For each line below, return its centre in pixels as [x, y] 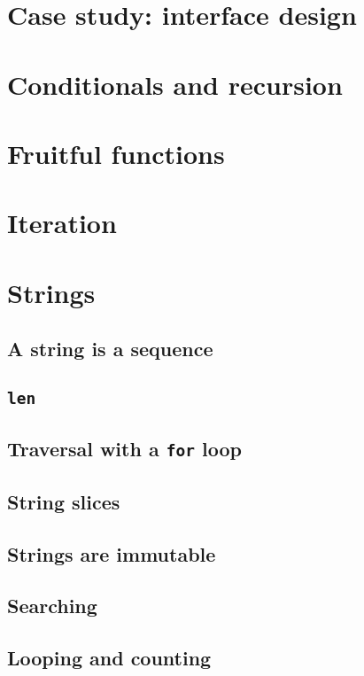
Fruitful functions [116, 153]
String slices [64, 501]
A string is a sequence [110, 349]
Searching [52, 606]
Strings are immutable [112, 553]
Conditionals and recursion [175, 84]
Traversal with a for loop [124, 449]
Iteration [62, 223]
